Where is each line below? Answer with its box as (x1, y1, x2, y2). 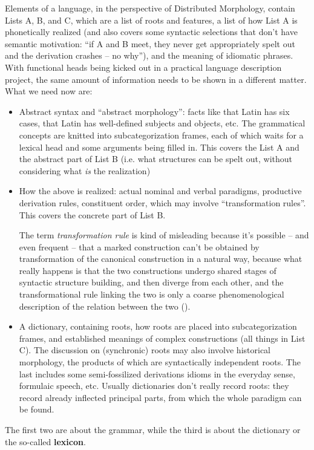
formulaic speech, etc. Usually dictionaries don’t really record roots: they (19, 379, 289, 392)
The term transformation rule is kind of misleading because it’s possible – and (19, 229, 309, 241)
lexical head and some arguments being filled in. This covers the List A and (19, 140, 299, 153)
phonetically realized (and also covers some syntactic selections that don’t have (5, 25, 298, 38)
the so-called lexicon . (5, 435, 86, 448)
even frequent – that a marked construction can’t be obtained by (19, 240, 260, 253)
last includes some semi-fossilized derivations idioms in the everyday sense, (19, 367, 295, 380)
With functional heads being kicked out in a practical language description (5, 60, 282, 73)
